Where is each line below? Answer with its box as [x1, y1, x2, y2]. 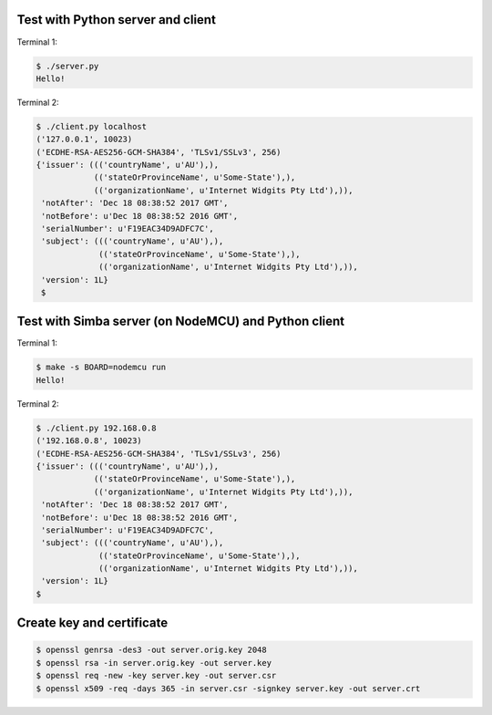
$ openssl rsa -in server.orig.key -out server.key [36, 658, 272, 668]
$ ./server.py [36, 60, 99, 71]
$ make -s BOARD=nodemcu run [36, 362, 167, 373]
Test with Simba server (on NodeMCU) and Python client [16, 314, 345, 329]
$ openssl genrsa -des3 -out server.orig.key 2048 [36, 645, 268, 656]
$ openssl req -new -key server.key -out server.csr [36, 670, 277, 681]
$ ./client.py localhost [36, 121, 148, 131]
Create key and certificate [16, 616, 169, 631]
